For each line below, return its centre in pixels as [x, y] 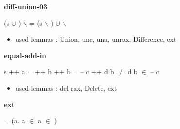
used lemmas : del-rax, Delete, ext [66, 88]
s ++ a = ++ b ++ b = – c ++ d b [59, 72]
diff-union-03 [26, 6]
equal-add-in [25, 55]
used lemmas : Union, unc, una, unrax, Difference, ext [96, 39]
